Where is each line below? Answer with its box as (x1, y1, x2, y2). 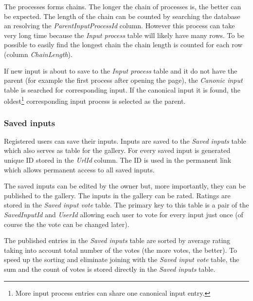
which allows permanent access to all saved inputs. (4, 164, 155, 174)
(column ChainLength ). (4, 49, 72, 59)
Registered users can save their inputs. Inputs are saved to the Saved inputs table (4, 135, 246, 146)
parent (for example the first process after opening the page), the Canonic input (4, 75, 243, 85)
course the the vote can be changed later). (4, 219, 129, 229)
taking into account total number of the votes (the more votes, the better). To (4, 245, 237, 255)
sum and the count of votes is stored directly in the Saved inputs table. (4, 263, 216, 274)
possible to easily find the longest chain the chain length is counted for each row (4, 39, 243, 50)
